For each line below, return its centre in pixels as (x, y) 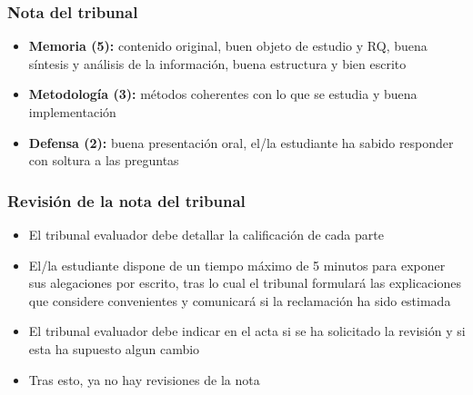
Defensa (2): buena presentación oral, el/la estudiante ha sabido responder (241, 142)
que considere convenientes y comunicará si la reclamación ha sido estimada (240, 300)
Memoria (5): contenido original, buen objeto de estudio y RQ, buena (228, 46)
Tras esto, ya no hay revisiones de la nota (144, 379)
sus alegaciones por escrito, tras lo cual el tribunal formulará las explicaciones (245, 283)
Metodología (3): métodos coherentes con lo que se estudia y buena (223, 94)
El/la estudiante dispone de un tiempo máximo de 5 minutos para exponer (237, 265)
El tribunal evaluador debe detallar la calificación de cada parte (206, 234)
